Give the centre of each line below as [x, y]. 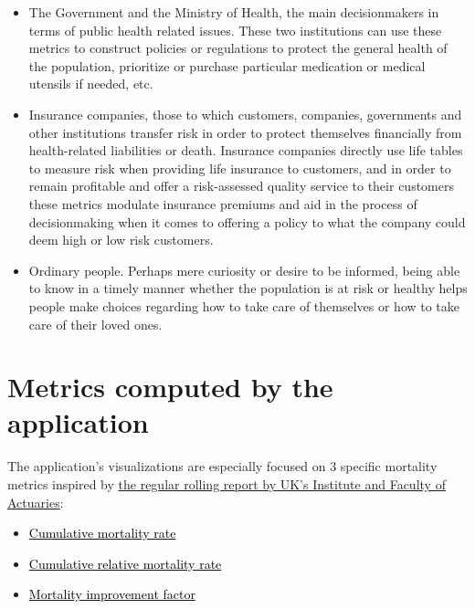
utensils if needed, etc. [91, 84]
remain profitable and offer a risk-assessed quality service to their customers [241, 186]
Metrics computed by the [170, 387]
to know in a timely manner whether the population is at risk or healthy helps [248, 288]
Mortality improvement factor [112, 594]
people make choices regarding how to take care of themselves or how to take [244, 305]
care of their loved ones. [95, 324]
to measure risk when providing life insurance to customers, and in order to [240, 168]
